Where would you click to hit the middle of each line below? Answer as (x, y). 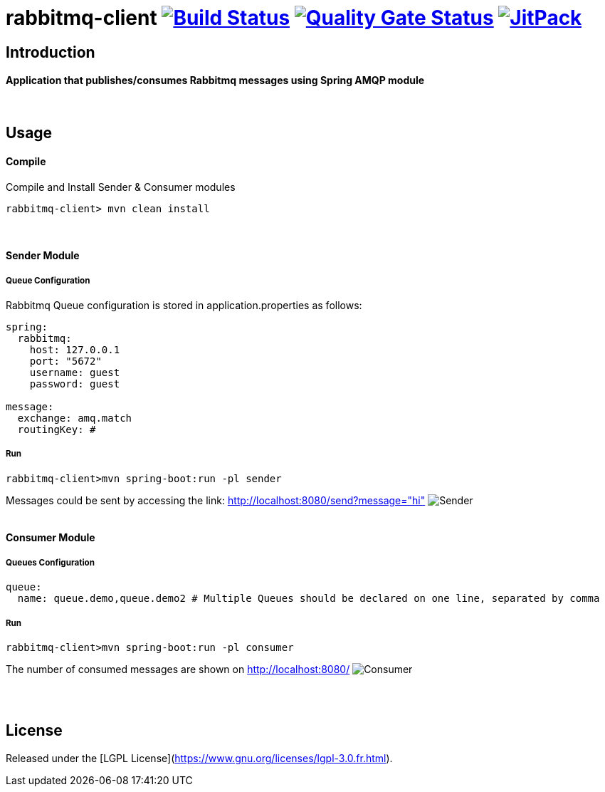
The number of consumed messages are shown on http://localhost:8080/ (178, 669)
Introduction (51, 52)
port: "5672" (65, 361)
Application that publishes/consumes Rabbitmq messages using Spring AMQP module (215, 80)
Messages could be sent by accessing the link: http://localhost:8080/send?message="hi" (216, 500)
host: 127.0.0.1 (75, 350)
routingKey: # (57, 429)
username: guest (75, 372)
